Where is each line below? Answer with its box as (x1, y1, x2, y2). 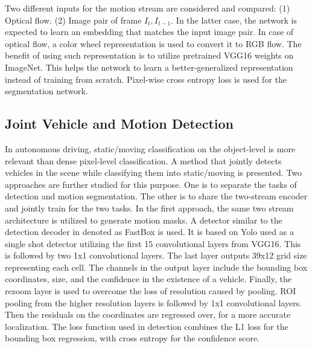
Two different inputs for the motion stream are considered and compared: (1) (5, 2, 290, 14)
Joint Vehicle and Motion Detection (5, 114, 234, 133)
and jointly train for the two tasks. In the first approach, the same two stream (5, 201, 294, 214)
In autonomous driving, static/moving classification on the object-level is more (5, 142, 296, 155)
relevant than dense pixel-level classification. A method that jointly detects (5, 154, 282, 167)
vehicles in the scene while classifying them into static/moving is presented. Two (5, 166, 302, 179)
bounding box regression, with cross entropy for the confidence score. (5, 332, 260, 344)
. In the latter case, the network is (171, 13, 297, 26)
